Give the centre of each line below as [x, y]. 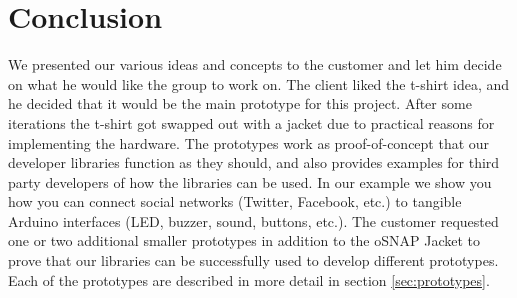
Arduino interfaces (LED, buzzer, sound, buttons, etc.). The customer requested [253, 220]
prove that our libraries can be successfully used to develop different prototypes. [253, 260]
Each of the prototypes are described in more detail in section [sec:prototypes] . [249, 279]
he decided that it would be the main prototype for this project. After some [240, 103]
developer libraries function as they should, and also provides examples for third [254, 162]
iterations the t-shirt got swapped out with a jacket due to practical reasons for [251, 122]
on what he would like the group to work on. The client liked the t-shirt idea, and [259, 83]
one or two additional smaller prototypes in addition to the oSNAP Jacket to [244, 240]
